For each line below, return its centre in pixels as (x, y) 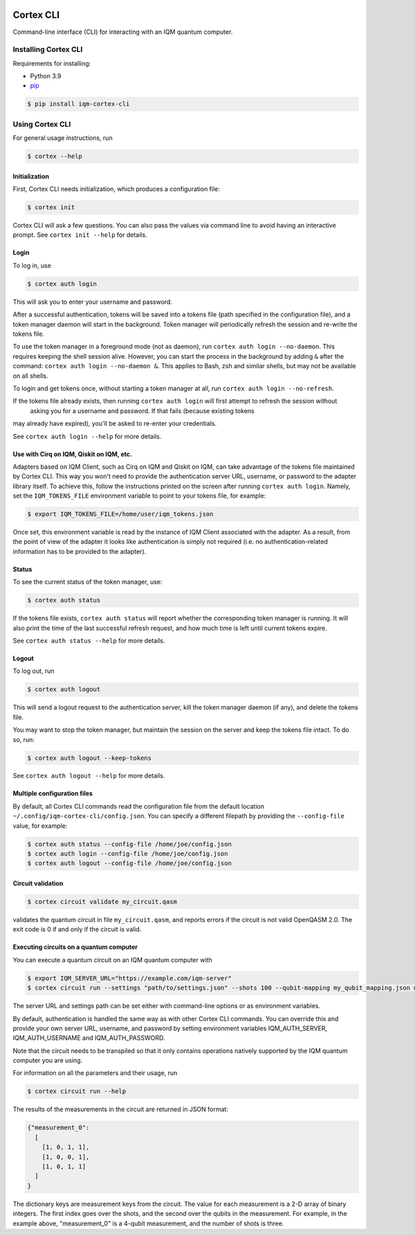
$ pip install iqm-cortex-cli (79, 104)
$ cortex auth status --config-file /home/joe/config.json (129, 844)
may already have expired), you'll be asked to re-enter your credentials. (115, 424)
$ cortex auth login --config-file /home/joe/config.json (128, 854)
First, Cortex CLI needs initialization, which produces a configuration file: (117, 189)
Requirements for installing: (52, 63)
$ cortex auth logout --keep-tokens (90, 758)
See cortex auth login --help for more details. (87, 436)
